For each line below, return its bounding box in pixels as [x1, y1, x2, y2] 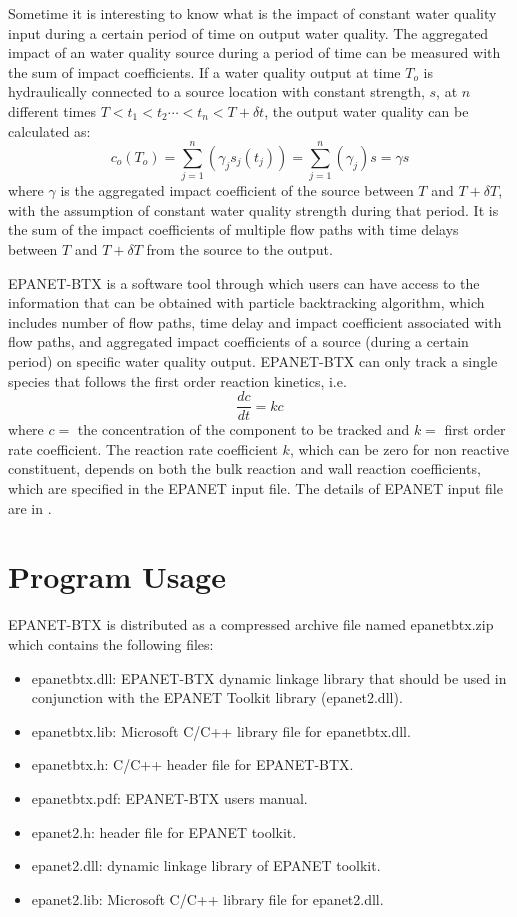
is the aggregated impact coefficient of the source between [60, 180, 414, 201]
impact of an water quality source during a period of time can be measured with [8, 42, 501, 63]
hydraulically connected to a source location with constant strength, [8, 81, 425, 102]
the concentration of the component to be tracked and [77, 419, 410, 440]
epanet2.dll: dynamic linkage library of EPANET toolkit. [31, 855, 381, 876]
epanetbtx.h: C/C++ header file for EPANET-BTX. [31, 754, 354, 775]
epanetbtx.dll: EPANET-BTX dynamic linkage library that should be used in [31, 667, 507, 688]
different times [8, 100, 96, 121]
